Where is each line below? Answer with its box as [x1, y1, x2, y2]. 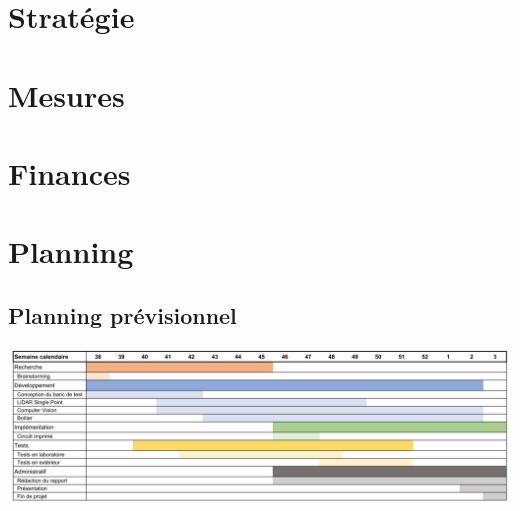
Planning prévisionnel [8, 299, 237, 330]
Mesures [8, 74, 125, 115]
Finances [8, 152, 131, 193]
